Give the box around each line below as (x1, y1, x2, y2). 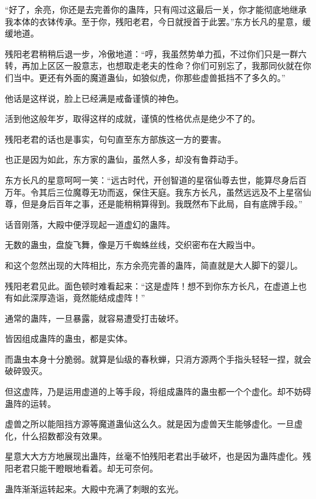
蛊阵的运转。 (5, 397, 56, 409)
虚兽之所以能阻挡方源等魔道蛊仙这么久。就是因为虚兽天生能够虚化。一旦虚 (5, 417, 303, 430)
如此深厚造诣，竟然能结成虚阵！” (13, 291, 145, 304)
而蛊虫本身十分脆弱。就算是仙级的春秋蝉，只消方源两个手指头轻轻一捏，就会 (5, 352, 311, 365)
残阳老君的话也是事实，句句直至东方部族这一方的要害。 (5, 132, 226, 145)
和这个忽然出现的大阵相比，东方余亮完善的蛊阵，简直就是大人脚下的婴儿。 (5, 258, 303, 271)
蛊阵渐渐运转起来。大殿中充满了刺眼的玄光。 (5, 482, 184, 495)
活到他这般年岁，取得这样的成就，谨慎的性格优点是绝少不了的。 (5, 112, 260, 125)
